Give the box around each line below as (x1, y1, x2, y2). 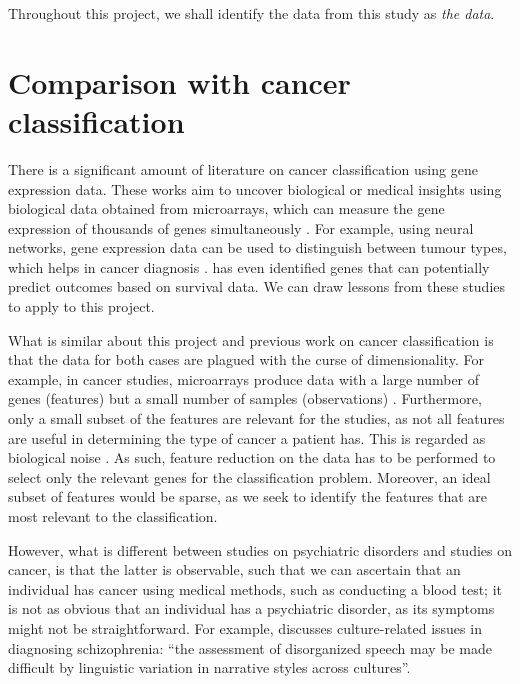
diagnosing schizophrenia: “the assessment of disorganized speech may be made (8, 637, 493, 658)
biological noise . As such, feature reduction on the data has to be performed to (8, 447, 496, 468)
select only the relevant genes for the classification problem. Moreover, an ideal (8, 466, 491, 487)
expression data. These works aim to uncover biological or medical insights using (8, 178, 502, 199)
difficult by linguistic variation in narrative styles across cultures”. (8, 657, 411, 678)
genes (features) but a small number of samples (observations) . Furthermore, (8, 388, 482, 409)
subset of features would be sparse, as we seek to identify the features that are (8, 486, 488, 507)
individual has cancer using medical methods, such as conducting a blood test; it (8, 578, 503, 599)
